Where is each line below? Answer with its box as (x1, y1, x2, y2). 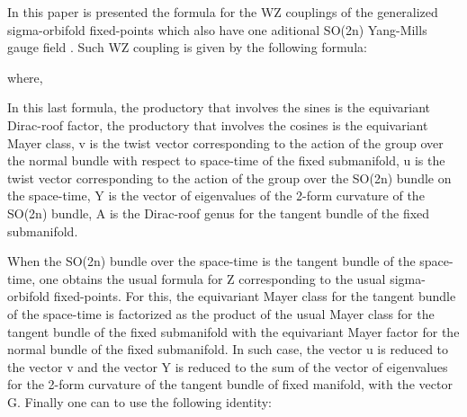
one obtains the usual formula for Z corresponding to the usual (39, 269, 386, 288)
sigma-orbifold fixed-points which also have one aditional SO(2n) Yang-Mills (7, 20, 427, 39)
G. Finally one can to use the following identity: (7, 392, 272, 411)
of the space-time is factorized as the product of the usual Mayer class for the (7, 304, 435, 323)
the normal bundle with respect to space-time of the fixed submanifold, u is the (7, 151, 445, 170)
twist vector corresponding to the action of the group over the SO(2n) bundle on (7, 168, 452, 187)
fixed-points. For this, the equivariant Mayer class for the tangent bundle (53, 287, 456, 306)
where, (7, 67, 43, 86)
